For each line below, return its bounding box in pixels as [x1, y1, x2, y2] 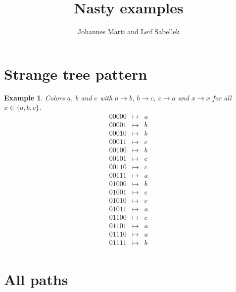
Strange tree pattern [4, 63, 147, 84]
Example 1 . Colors [4, 92, 65, 102]
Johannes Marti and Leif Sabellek [78, 26, 180, 37]
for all [212, 92, 232, 102]
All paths [4, 269, 68, 289]
